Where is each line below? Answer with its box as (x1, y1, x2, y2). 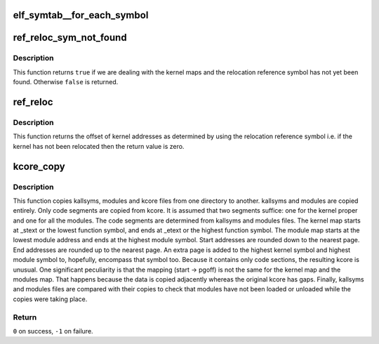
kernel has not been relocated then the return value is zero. (13, 142, 185, 150)
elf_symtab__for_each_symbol (13, 9, 149, 21)
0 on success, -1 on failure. (13, 326, 94, 335)
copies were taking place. (13, 295, 88, 303)
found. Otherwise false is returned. (13, 78, 119, 86)
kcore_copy (13, 160, 66, 172)
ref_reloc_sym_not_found (13, 32, 127, 44)
